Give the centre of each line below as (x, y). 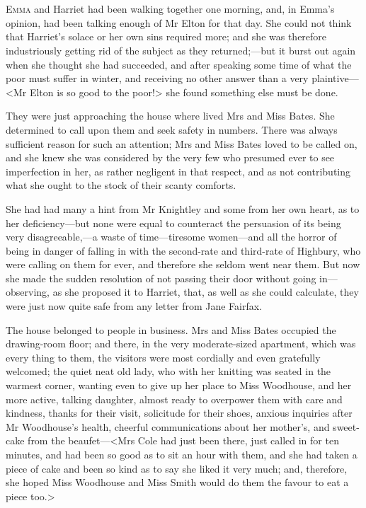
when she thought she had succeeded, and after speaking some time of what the (179, 64)
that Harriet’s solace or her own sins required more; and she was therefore (166, 36)
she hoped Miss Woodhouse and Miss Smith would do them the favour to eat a (177, 482)
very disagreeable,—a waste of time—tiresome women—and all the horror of (171, 237)
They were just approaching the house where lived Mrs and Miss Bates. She (170, 116)
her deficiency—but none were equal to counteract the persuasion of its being (173, 223)
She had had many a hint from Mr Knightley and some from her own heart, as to (183, 208)
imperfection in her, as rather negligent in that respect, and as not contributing (178, 171)
